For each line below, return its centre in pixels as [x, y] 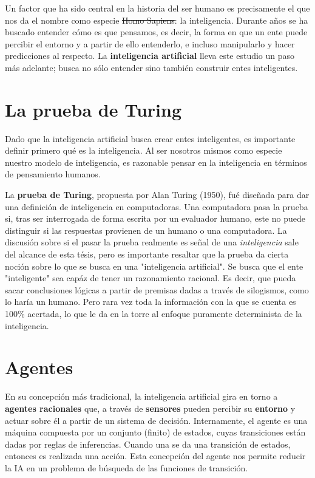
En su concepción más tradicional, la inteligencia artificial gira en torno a [141, 396]
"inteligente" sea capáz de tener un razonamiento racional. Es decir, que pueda [151, 278]
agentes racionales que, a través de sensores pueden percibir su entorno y [150, 408]
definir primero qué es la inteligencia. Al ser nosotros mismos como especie [144, 150]
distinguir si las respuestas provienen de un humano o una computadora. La [146, 230]
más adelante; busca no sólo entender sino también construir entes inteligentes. [151, 67]
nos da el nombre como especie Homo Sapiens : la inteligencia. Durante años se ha [157, 20]
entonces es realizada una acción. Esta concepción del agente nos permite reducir [155, 456]
